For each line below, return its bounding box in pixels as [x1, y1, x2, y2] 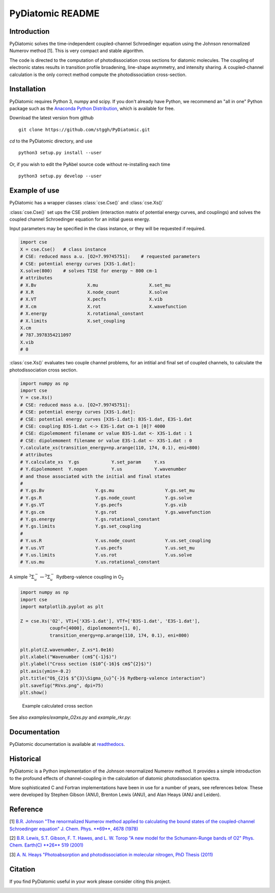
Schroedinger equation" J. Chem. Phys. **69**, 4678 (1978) [9, 826, 139, 832]
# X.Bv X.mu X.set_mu [20, 282, 171, 288]
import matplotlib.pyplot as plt [20, 604, 104, 610]
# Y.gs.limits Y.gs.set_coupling [20, 524, 141, 529]
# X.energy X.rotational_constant [20, 311, 144, 317]
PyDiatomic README [9, 8, 100, 19]
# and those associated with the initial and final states [20, 473, 171, 479]
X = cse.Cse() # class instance [20, 246, 106, 252]
